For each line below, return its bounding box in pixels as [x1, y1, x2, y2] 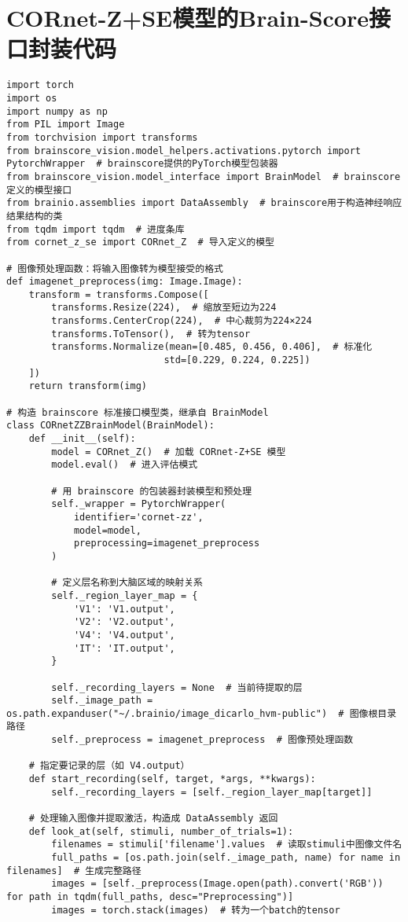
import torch [6, 79, 74, 91]
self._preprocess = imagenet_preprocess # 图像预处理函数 [51, 734, 354, 746]
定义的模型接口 [6, 184, 72, 196]
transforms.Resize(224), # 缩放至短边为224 [51, 302, 277, 314]
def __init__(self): [28, 433, 136, 445]
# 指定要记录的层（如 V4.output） [28, 760, 190, 772]
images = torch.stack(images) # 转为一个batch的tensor [51, 904, 340, 916]
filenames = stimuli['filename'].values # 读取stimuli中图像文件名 [51, 839, 402, 850]
